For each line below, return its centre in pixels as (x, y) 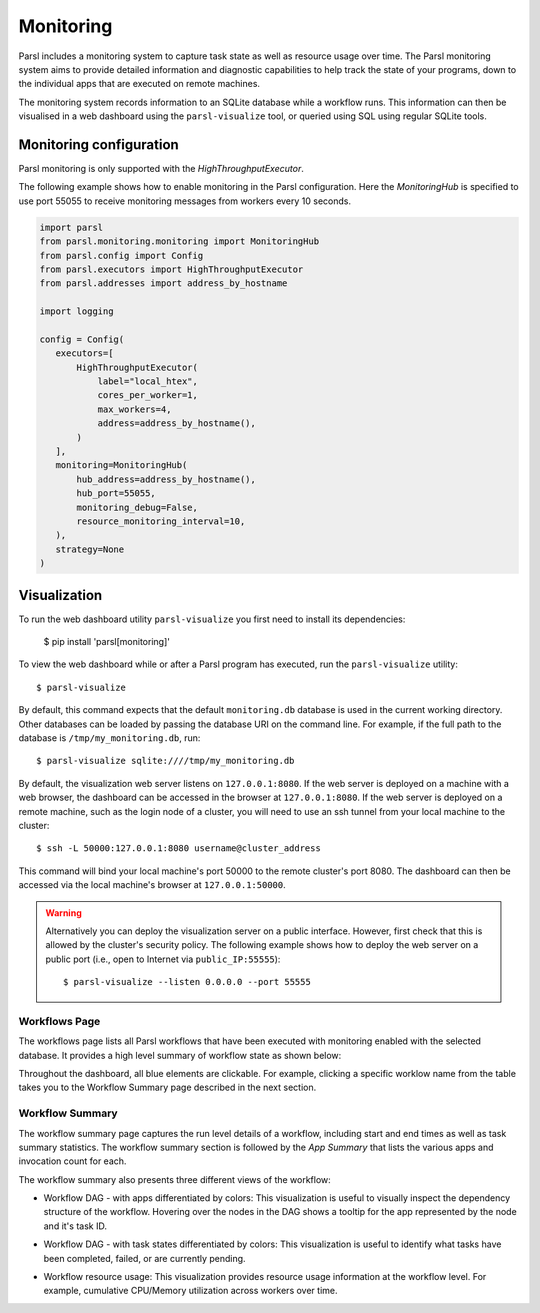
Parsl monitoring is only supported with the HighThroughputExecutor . (161, 169)
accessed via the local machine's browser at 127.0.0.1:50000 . (152, 885)
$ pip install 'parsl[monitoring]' (106, 642)
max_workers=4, (134, 409)
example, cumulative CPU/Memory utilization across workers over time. (190, 1291)
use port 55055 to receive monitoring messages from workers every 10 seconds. (185, 201)
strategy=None (90, 549)
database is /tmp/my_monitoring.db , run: (109, 738)
